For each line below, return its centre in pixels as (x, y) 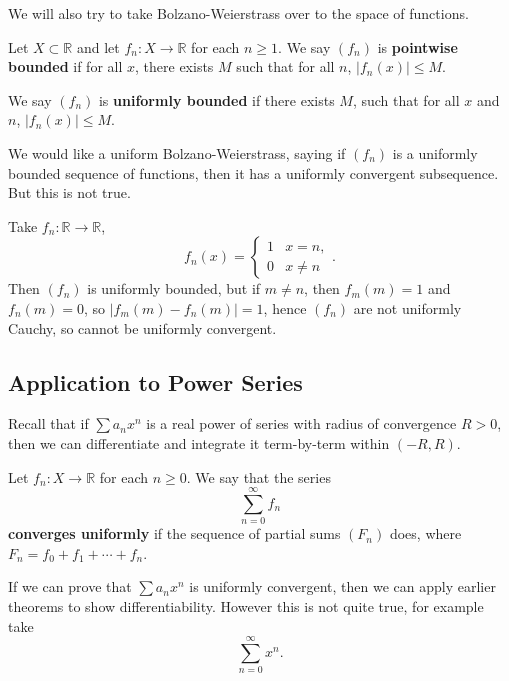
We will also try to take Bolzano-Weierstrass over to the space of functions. (238, 13)
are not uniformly (407, 307)
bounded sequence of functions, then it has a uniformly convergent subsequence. (253, 172)
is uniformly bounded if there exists (216, 99)
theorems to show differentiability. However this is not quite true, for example (246, 606)
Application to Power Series (155, 381)
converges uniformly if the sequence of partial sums (174, 533)
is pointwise (417, 46)
